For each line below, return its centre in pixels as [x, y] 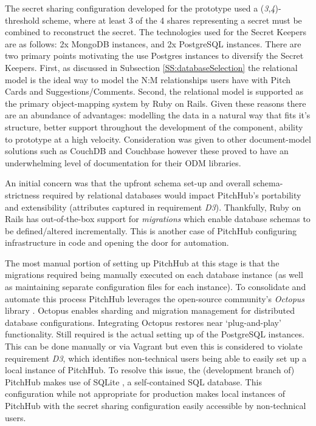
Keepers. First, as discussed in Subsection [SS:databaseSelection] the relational [151, 67]
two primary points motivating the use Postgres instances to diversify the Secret [154, 56]
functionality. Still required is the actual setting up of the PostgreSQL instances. [155, 334]
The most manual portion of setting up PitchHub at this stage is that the [142, 262]
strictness [22, 194]
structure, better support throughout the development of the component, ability [154, 127]
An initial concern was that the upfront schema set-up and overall [128, 183]
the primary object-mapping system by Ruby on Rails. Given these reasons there [156, 103]
